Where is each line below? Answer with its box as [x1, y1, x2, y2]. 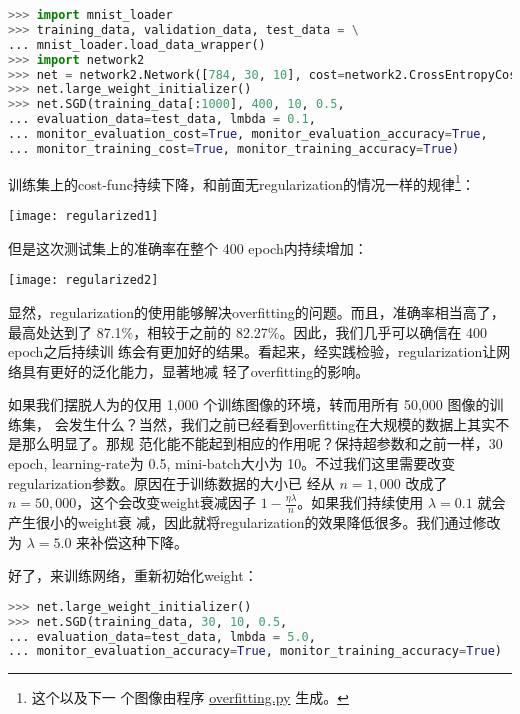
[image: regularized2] [8, 273, 159, 288]
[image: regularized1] [8, 209, 159, 223]
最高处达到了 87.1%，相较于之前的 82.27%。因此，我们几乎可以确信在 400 [8, 321, 488, 342]
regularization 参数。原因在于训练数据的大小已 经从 [8, 472, 335, 493]
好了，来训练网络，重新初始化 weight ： [8, 565, 258, 586]
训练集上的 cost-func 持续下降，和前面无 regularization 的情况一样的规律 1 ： [8, 170, 475, 194]
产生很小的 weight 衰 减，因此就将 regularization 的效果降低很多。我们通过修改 [8, 512, 501, 533]
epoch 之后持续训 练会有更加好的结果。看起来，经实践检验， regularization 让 [8, 341, 497, 362]
